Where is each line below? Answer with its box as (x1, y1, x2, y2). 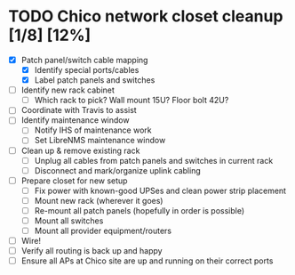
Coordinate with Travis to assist (20, 105, 137, 116)
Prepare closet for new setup (20, 175, 128, 186)
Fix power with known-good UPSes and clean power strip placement (34, 185, 286, 196)
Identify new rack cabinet (20, 85, 115, 95)
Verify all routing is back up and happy (20, 246, 163, 256)
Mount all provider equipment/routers (34, 225, 172, 236)
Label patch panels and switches (34, 75, 155, 85)
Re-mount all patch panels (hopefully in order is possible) (34, 205, 245, 215)
